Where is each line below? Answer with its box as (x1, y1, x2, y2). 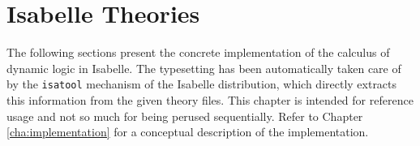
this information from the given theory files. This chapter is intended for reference (6, 91, 414, 108)
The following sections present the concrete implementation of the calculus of (6, 44, 390, 61)
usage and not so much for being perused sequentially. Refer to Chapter (6, 107, 363, 124)
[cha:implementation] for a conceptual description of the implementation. (6, 123, 369, 140)
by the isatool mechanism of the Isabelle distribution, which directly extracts (6, 75, 397, 92)
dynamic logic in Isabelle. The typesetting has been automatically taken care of (6, 59, 401, 76)
